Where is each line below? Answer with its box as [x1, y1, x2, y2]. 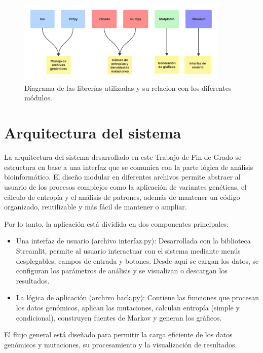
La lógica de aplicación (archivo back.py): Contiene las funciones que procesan [16, 292, 259, 303]
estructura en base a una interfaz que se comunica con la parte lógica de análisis [4, 161, 253, 172]
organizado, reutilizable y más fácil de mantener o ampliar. [4, 201, 187, 212]
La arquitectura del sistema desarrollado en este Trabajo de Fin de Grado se [4, 152, 242, 162]
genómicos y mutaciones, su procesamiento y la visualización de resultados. [4, 339, 237, 349]
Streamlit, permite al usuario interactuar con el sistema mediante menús [16, 245, 241, 256]
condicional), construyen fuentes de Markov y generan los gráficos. [16, 312, 222, 323]
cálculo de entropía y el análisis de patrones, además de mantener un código [4, 191, 240, 202]
